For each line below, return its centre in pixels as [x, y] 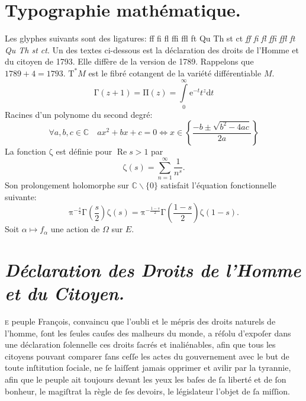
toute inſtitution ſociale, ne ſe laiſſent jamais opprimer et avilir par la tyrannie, [148, 368]
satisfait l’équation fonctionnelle [218, 185]
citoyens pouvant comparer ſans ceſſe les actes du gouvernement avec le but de [147, 356]
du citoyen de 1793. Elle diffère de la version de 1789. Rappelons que [129, 61]
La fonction [25, 151]
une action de [75, 229]
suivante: [21, 196]
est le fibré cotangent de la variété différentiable [175, 73]
